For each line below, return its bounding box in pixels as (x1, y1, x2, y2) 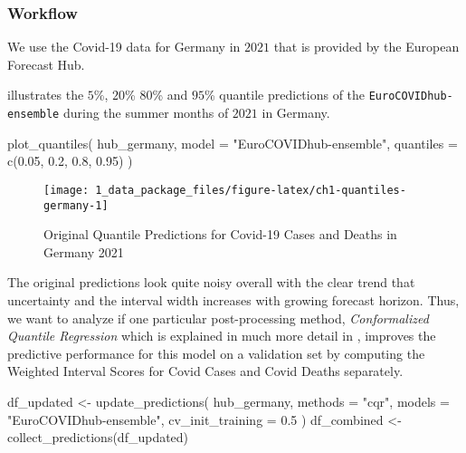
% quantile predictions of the (204, 85, 366, 104)
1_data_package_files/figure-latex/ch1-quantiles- (95, 183, 406, 197)
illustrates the (7, 85, 84, 104)
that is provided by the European (273, 37, 460, 56)
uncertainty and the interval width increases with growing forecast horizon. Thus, (7, 291, 460, 309)
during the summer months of (62, 103, 229, 122)
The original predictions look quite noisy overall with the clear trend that (7, 273, 415, 292)
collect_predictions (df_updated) (7, 428, 189, 447)
